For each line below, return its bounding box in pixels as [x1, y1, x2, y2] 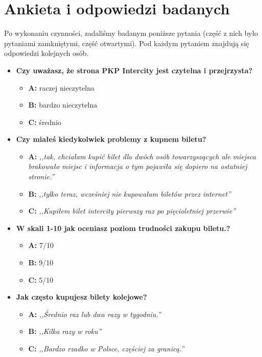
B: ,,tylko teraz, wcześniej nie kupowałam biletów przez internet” [28, 188, 231, 199]
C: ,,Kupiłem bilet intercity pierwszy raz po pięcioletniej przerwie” [28, 205, 236, 216]
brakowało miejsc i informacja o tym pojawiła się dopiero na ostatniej [28, 161, 247, 172]
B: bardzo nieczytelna [28, 99, 98, 110]
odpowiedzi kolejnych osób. [4, 48, 89, 58]
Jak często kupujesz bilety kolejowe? [16, 291, 147, 302]
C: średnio [28, 116, 62, 127]
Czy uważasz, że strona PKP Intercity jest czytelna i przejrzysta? [16, 65, 253, 75]
